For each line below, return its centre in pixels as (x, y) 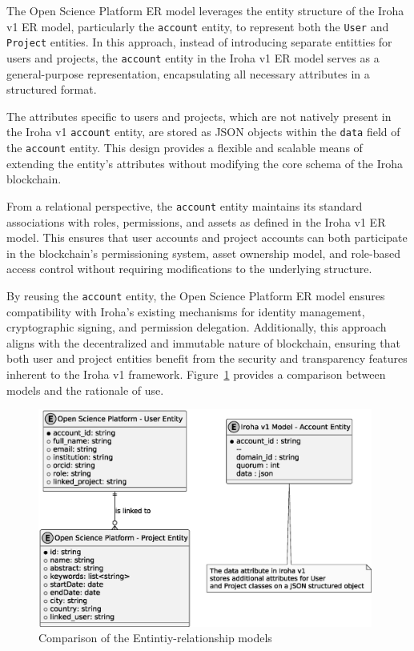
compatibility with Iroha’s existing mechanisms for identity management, (186, 311)
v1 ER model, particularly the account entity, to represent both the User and (198, 26)
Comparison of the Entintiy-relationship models (155, 638)
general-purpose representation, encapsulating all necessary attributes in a (188, 73)
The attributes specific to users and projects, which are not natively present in (199, 116)
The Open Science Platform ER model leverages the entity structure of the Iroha (205, 10)
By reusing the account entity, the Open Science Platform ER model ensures (196, 295)
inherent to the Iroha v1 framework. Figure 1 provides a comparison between (196, 374)
